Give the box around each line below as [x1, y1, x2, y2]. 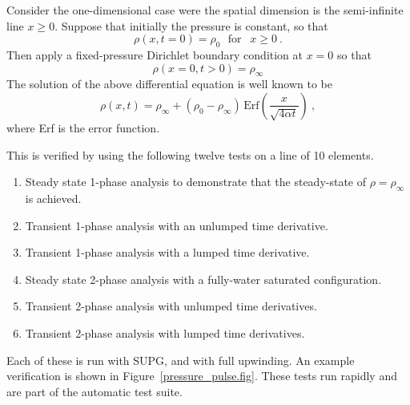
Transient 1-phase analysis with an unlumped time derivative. [25, 217, 328, 233]
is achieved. [25, 189, 82, 206]
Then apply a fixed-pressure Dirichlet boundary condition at [6, 46, 303, 63]
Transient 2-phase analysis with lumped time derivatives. [25, 324, 305, 341]
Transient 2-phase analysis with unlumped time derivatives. [25, 298, 317, 314]
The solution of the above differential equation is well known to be [6, 75, 332, 92]
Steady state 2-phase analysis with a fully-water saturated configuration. [25, 270, 382, 287]
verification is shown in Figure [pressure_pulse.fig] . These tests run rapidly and [6, 367, 397, 384]
